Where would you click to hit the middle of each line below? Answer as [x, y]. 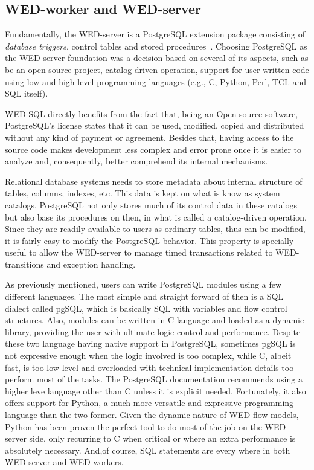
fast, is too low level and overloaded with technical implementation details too [149, 367]
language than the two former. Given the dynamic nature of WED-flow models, [152, 415]
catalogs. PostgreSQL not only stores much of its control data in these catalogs [151, 204]
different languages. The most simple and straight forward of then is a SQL [144, 296]
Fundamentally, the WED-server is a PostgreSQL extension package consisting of [155, 34]
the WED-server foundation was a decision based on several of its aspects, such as [157, 58]
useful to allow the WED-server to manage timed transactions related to [139, 252]
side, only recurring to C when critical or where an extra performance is [162, 438]
